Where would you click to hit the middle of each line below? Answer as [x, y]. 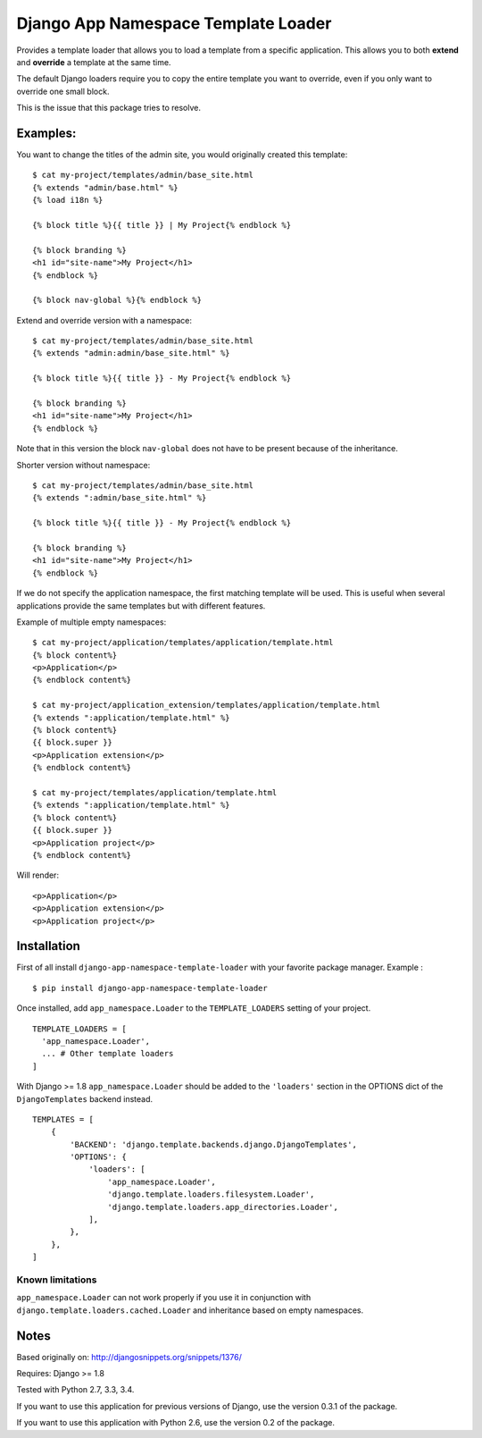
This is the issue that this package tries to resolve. [108, 108]
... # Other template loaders [108, 1054]
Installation [48, 946]
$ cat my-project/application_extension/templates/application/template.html [207, 705]
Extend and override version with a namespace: [104, 320]
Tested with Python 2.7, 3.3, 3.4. [75, 1390]
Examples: [46, 133]
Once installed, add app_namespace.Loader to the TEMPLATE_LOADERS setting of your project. [194, 1008]
